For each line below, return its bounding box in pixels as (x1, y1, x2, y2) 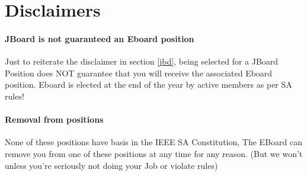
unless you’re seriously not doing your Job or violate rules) (5, 159, 218, 171)
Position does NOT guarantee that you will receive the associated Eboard (5, 66, 273, 79)
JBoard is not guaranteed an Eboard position (5, 32, 194, 44)
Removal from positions (5, 113, 104, 126)
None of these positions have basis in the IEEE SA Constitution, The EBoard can (5, 136, 302, 148)
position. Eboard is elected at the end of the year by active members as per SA (5, 78, 292, 91)
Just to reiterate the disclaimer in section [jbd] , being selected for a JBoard (5, 55, 279, 68)
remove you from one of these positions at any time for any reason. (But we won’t (5, 147, 303, 159)
